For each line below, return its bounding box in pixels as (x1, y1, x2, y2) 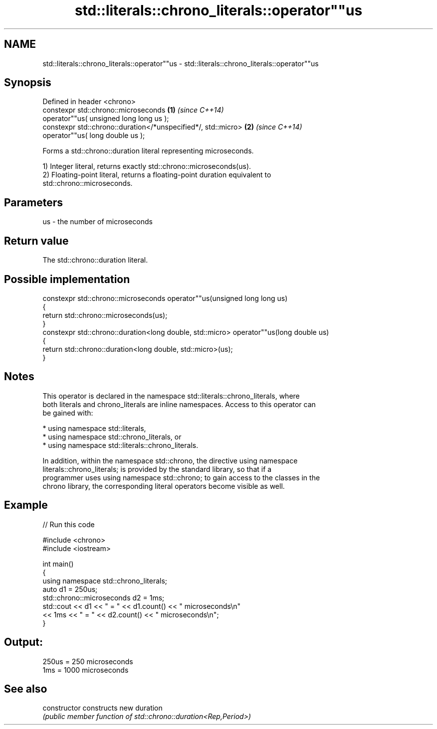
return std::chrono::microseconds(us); (42, 310, 168, 319)
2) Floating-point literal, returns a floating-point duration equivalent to (42, 170, 271, 179)
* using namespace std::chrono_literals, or (42, 432, 182, 441)
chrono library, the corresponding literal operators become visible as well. (42, 481, 285, 490)
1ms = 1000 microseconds (42, 665, 129, 674)
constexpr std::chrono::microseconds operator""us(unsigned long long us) (42, 293, 288, 302)
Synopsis (4, 76, 51, 89)
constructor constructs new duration (42, 704, 163, 713)
